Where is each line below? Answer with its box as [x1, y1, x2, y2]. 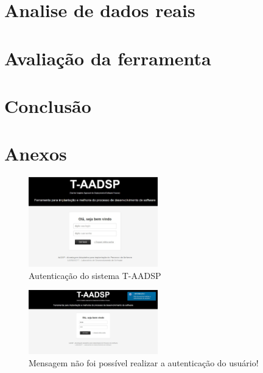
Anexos [4, 141, 67, 166]
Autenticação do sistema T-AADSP [29, 269, 161, 281]
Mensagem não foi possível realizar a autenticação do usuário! [29, 356, 259, 369]
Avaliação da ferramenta [4, 45, 211, 70]
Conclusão [4, 93, 91, 118]
